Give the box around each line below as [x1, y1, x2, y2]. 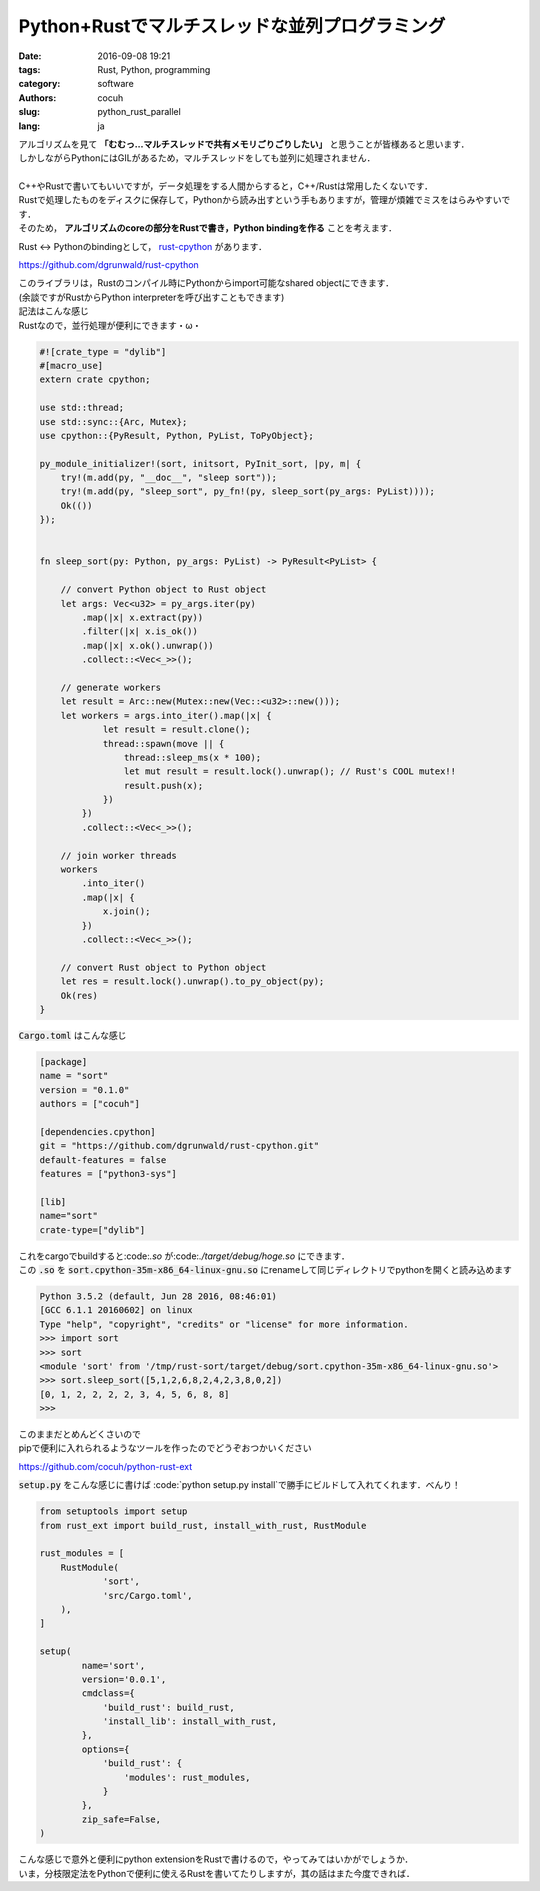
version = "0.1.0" [39, 1084, 130, 1095]
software [97, 78, 134, 90]
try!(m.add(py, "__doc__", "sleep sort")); [60, 472, 277, 484]
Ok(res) [60, 990, 99, 1001]
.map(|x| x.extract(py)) [81, 611, 204, 623]
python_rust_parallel [97, 106, 182, 118]
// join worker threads [60, 850, 177, 861]
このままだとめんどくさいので [18, 1428, 142, 1440]
